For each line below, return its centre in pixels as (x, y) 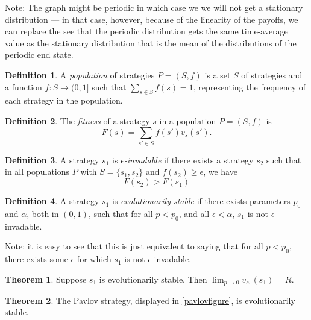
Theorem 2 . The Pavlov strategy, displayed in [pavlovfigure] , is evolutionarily (150, 300)
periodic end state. (39, 55)
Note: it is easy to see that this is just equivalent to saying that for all (134, 246)
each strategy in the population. (64, 100)
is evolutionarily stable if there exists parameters (201, 201)
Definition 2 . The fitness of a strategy (77, 120)
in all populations (37, 171)
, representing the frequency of (250, 86)
